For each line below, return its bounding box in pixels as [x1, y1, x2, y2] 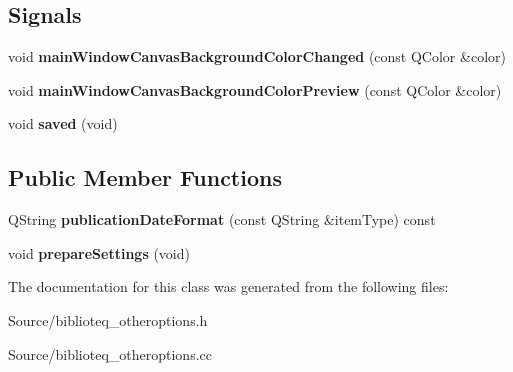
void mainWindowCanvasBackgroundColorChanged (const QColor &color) [8, 46, 506, 67]
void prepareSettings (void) [8, 242, 190, 263]
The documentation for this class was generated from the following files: [8, 276, 449, 297]
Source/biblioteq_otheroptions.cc [8, 343, 212, 364]
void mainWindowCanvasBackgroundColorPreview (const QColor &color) [8, 79, 502, 100]
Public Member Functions [8, 162, 282, 193]
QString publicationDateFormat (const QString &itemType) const [8, 209, 436, 230]
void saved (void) [8, 113, 118, 134]
